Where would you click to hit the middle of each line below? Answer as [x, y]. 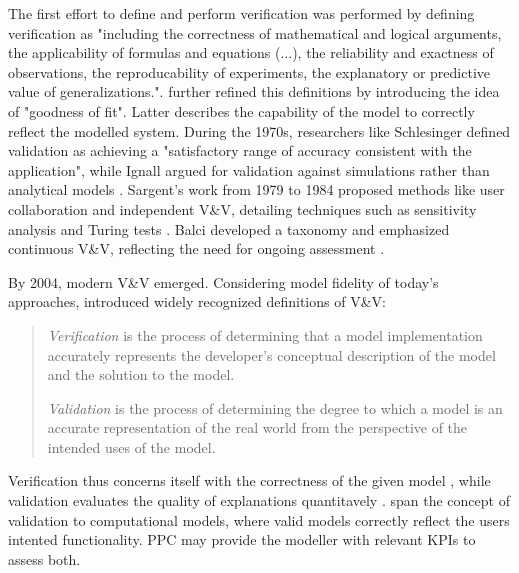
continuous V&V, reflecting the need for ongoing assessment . [196, 248]
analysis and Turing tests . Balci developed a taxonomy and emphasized [229, 228]
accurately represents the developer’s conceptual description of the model [271, 354]
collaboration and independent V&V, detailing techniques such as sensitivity [242, 208]
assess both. [44, 558]
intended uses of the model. [131, 446]
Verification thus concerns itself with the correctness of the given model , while [249, 480]
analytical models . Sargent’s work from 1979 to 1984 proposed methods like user [256, 189]
